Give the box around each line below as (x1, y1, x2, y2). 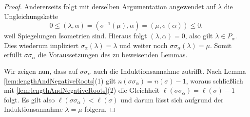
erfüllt (4, 50, 22, 60)
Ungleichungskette (4, 11, 58, 21)
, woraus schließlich (186, 75, 243, 85)
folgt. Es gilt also (4, 94, 55, 104)
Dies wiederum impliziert (4, 40, 79, 50)
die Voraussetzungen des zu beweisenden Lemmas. (38, 50, 188, 60)
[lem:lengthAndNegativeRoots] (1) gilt (4, 75, 116, 85)
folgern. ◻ (84, 104, 116, 114)
